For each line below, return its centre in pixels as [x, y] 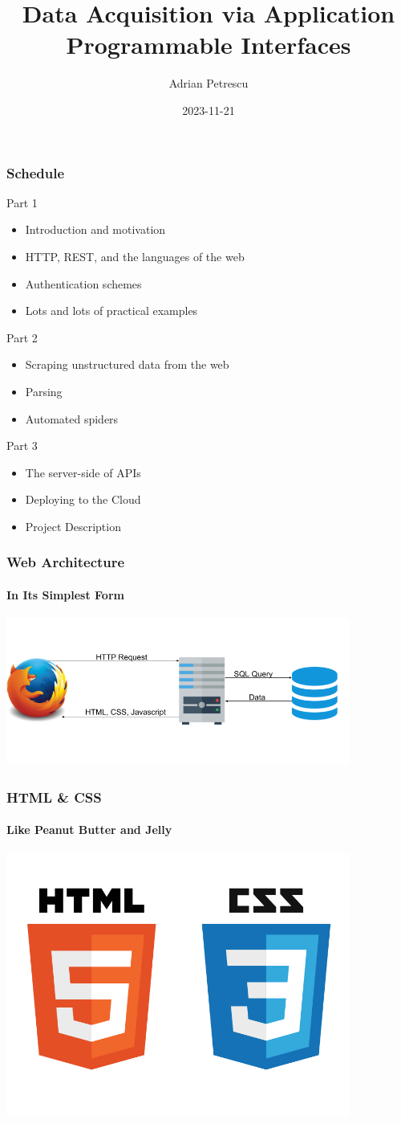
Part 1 [22, 202]
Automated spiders [72, 418]
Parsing [44, 391]
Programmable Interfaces [209, 45]
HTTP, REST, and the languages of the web [135, 256]
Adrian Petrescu [209, 83]
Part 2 [22, 337]
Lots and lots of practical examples [111, 311]
